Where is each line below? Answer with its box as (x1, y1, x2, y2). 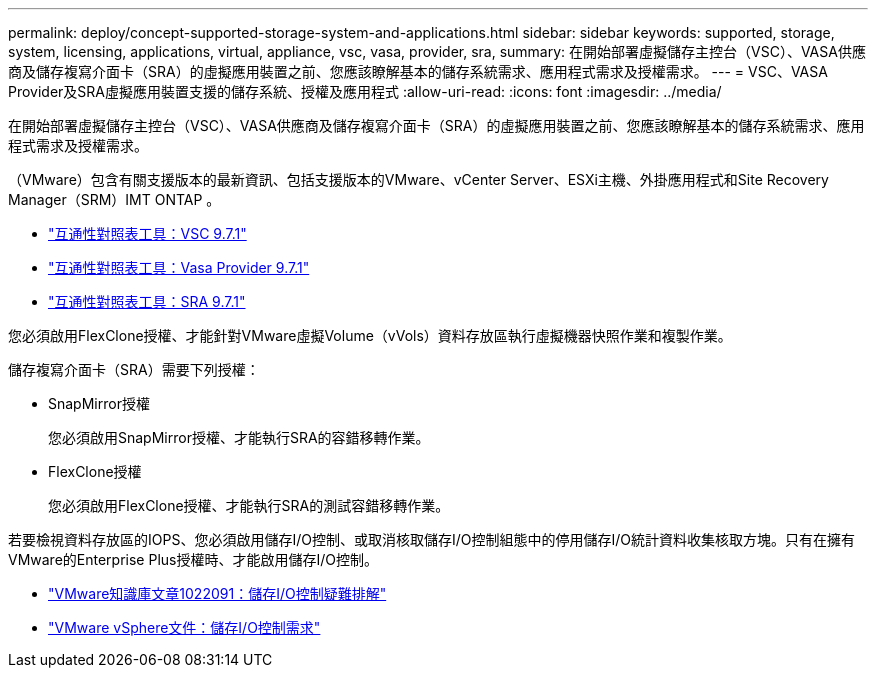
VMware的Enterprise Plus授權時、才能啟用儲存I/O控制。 (8, 551, 378, 568)
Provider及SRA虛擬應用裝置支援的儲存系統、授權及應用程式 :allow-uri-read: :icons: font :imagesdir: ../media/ (8, 83, 722, 100)
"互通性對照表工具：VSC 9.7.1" (48, 225, 247, 242)
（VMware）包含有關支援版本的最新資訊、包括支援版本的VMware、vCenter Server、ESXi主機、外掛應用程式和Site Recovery (8, 171, 829, 188)
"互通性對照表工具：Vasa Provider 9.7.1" (48, 259, 310, 276)
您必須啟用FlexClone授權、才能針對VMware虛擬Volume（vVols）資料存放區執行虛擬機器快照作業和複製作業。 (8, 327, 732, 344)
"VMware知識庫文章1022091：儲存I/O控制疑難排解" (48, 585, 387, 602)
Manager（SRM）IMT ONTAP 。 (8, 191, 221, 208)
